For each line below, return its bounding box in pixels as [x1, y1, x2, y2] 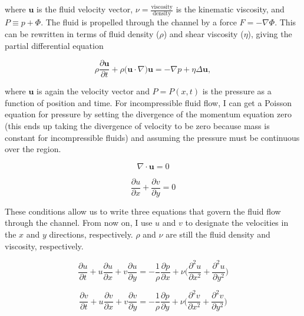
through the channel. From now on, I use [5, 216, 153, 229]
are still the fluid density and [166, 228, 270, 240]
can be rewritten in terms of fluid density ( [5, 27, 160, 39]
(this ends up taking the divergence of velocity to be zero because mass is [5, 119, 270, 131]
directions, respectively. [49, 228, 133, 240]
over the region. [5, 143, 61, 155]
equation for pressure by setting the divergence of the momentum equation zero [5, 108, 292, 120]
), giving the [247, 27, 292, 39]
